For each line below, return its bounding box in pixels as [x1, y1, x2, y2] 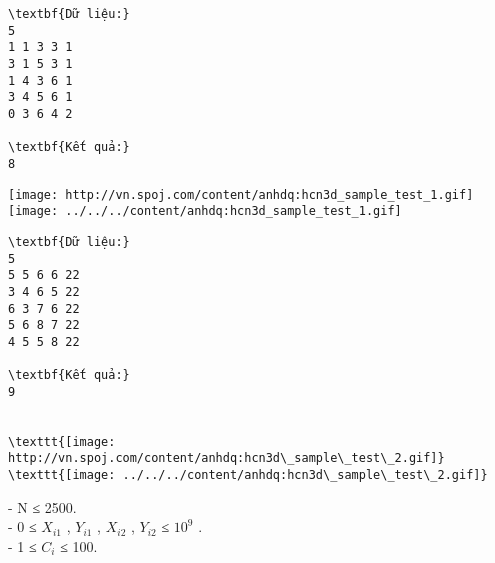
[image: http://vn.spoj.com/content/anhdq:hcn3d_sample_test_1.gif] [8, 187, 474, 202]
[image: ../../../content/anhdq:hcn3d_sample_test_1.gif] [8, 204, 402, 219]
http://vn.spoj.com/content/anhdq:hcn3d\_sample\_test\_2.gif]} [8, 451, 445, 466]
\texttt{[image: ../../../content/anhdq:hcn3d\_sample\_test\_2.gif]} [8, 468, 488, 483]
